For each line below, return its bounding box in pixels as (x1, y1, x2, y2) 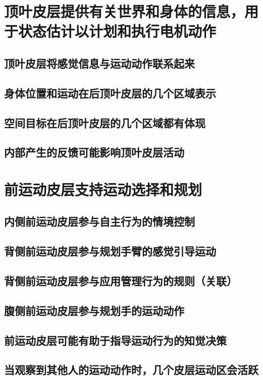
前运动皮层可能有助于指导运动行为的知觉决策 (4, 332, 227, 348)
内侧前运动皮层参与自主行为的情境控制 (4, 213, 195, 229)
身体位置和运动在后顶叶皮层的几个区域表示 (4, 85, 216, 100)
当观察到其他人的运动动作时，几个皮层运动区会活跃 (4, 362, 258, 377)
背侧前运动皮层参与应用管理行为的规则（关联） (4, 273, 237, 289)
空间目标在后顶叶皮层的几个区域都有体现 (4, 115, 205, 130)
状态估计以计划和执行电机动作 (18, 21, 217, 41)
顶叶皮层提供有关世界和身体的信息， (4, 1, 245, 22)
